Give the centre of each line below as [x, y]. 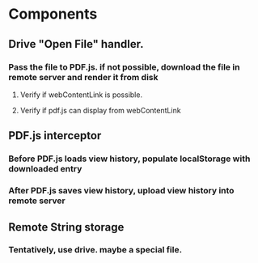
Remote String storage [66, 227]
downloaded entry [45, 169]
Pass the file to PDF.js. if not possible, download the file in [124, 67]
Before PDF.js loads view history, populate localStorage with [129, 159]
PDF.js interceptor [55, 136]
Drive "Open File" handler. [76, 44]
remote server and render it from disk [84, 77]
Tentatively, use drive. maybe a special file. [95, 250]
